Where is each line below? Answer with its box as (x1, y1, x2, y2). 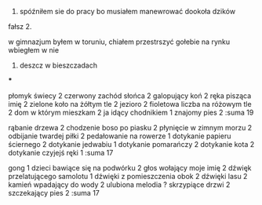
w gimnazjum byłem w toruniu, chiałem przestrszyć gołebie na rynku (8, 37, 231, 46)
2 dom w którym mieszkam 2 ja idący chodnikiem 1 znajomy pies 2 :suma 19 (8, 108, 254, 117)
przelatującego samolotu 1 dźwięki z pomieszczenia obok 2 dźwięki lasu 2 (8, 172, 248, 181)
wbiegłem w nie (8, 46, 60, 54)
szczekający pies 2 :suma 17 (8, 189, 100, 197)
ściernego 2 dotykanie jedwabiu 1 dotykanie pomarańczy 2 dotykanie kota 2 (8, 140, 255, 148)
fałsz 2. (8, 22, 32, 31)
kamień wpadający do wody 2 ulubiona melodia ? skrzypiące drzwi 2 (8, 180, 231, 189)
